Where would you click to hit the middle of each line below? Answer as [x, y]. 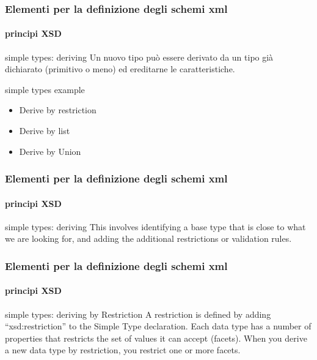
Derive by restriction [58, 110]
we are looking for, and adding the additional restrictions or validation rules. [148, 238]
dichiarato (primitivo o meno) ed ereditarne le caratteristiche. [120, 69]
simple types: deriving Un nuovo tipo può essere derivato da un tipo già [139, 57]
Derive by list [45, 131]
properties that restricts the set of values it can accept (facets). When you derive [156, 338]
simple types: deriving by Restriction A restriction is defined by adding [138, 314]
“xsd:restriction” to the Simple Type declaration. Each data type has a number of [158, 326]
